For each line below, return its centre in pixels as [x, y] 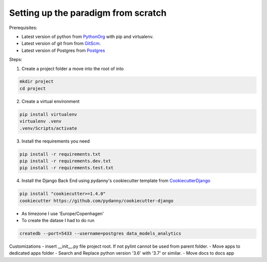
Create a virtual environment [51, 101]
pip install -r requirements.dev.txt [65, 161]
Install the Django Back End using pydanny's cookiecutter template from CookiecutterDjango [116, 181]
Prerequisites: [23, 28]
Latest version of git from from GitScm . [61, 43]
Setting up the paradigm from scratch [88, 13]
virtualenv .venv [41, 121]
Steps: [16, 60]
